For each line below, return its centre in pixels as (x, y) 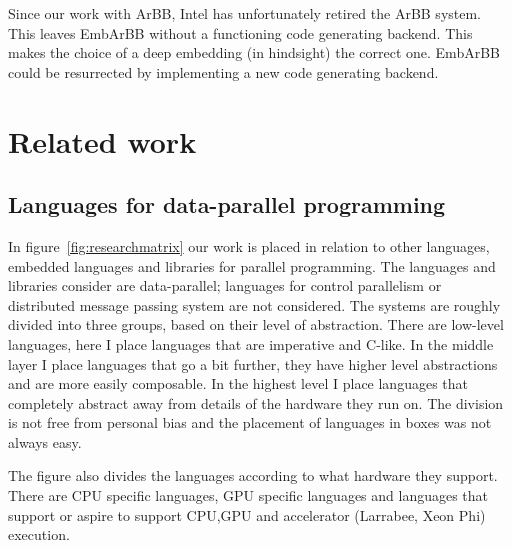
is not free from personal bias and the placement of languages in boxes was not (250, 422)
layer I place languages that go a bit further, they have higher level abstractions (253, 363)
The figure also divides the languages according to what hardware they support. (253, 475)
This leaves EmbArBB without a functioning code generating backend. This (240, 32)
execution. (39, 534)
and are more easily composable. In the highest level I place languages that (238, 383)
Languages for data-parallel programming (227, 204)
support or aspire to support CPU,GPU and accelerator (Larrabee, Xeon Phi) (247, 514)
